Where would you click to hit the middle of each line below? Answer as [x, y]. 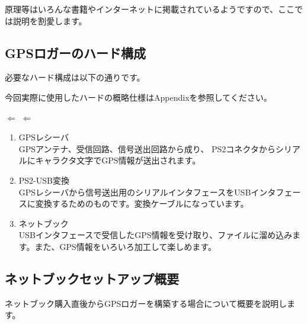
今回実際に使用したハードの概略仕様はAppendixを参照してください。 [138, 97]
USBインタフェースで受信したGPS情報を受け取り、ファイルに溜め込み [156, 235]
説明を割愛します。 [50, 20]
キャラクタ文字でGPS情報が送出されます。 [118, 160]
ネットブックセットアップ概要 [92, 278]
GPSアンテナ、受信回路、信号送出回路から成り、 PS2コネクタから [147, 148]
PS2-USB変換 [44, 180]
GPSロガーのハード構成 [75, 52]
